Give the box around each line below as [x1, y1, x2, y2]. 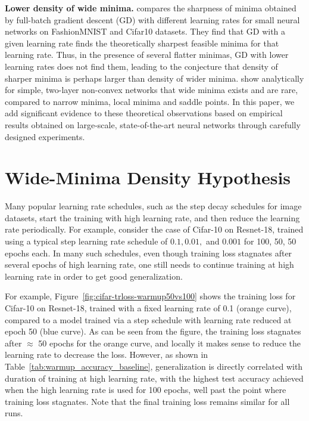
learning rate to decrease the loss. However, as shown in [5, 348, 208, 361]
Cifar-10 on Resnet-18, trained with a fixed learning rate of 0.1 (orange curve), [5, 302, 292, 314]
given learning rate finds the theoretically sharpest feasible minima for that [5, 36, 279, 49]
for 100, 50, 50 [244, 235, 296, 247]
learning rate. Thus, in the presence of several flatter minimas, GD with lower [5, 48, 289, 61]
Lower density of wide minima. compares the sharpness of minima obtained [5, 2, 296, 14]
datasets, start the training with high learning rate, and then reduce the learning [5, 211, 300, 224]
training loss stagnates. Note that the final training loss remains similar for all [5, 395, 290, 407]
